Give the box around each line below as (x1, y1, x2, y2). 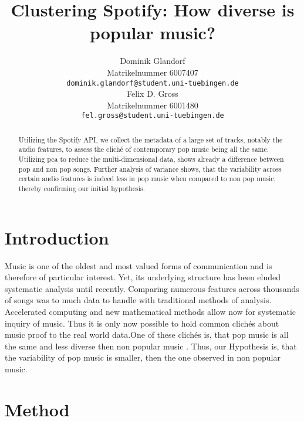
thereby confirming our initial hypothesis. (18, 184, 146, 193)
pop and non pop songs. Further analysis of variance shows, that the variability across (18, 164, 282, 174)
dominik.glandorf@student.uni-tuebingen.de (66, 79, 239, 87)
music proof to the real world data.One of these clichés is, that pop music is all (5, 328, 289, 341)
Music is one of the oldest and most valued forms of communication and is (5, 259, 272, 271)
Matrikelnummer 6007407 (107, 66, 198, 78)
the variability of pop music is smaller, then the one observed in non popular (5, 351, 281, 364)
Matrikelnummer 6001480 (107, 99, 198, 111)
